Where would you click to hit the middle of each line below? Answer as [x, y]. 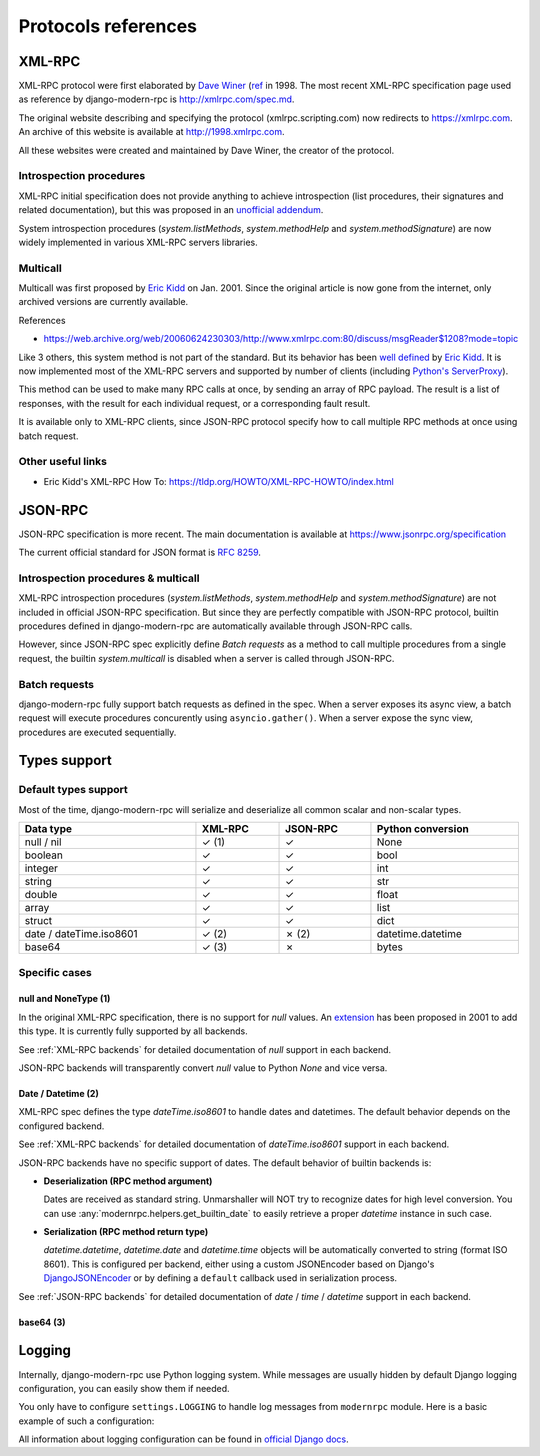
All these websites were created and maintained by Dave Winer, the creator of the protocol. [206, 150]
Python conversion [422, 829]
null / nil [43, 842]
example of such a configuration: [86, 1421]
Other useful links [62, 462]
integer [41, 868]
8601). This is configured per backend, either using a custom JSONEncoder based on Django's [239, 1264]
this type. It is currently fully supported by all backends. [133, 1031]
